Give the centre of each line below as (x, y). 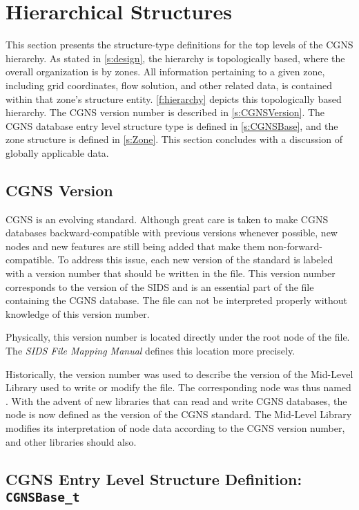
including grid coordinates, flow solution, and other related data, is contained (169, 85)
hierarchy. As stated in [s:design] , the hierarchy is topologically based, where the (175, 58)
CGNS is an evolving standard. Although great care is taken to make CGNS (167, 219)
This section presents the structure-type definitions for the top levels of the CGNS (179, 45)
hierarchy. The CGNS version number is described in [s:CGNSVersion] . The (165, 112)
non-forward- (295, 246)
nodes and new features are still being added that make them (135, 246)
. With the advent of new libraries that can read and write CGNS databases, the (176, 400)
